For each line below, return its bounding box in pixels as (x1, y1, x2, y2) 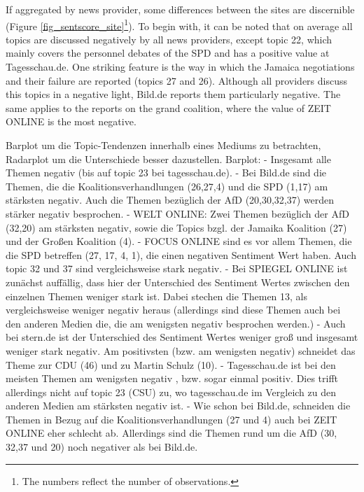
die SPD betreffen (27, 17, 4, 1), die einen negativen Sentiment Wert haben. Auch (6, 247, 356, 262)
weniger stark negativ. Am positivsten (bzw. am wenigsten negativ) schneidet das (6, 343, 356, 358)
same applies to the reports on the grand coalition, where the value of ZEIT (6, 100, 331, 115)
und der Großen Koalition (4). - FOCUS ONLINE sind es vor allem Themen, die (6, 234, 352, 248)
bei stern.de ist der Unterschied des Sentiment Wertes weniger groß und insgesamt (6, 330, 358, 344)
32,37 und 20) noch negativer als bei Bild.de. (6, 440, 198, 454)
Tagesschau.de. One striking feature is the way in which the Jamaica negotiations (6, 59, 355, 74)
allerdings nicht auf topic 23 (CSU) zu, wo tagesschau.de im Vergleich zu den (6, 384, 337, 399)
